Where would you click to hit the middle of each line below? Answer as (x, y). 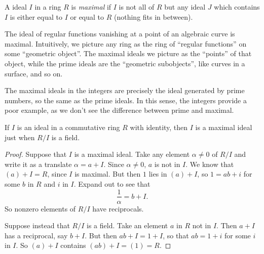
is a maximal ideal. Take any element (132, 154)
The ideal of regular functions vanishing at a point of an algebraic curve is (120, 34)
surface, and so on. (34, 73)
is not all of (137, 7)
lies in (158, 174)
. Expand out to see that (112, 183)
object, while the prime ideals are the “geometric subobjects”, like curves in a (125, 63)
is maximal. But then (108, 174)
